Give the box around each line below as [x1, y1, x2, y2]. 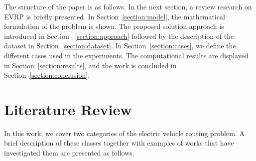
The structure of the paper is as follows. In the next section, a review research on [4, 1, 252, 11]
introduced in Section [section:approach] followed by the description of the [4, 30, 234, 41]
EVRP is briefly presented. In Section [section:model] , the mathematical [4, 11, 225, 21]
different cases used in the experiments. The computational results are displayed [4, 50, 249, 60]
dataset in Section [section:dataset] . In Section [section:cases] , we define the [4, 40, 236, 51]
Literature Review [4, 99, 132, 119]
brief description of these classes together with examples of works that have [4, 138, 234, 148]
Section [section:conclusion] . [4, 70, 90, 80]
